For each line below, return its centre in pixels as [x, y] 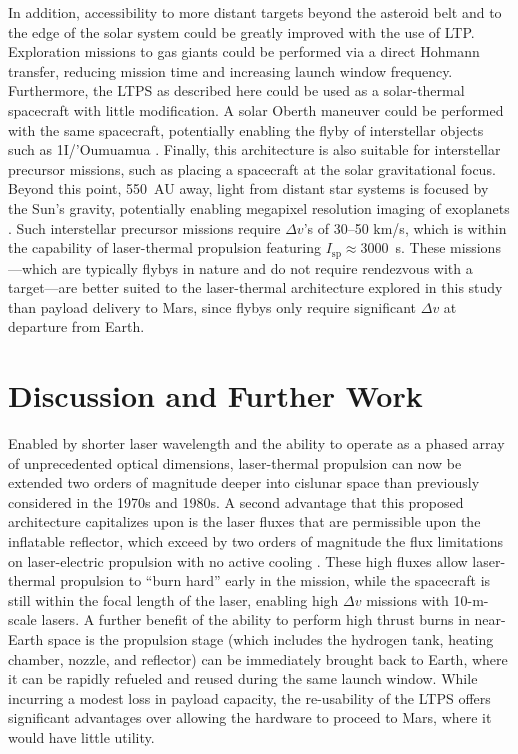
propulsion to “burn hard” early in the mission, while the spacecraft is [275, 580]
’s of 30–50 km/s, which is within [405, 227]
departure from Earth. [76, 326]
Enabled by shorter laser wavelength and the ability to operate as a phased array [256, 443]
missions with [407, 599]
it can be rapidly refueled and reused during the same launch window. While [243, 678]
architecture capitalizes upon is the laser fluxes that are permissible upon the [244, 521]
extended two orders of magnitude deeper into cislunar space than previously [244, 482]
